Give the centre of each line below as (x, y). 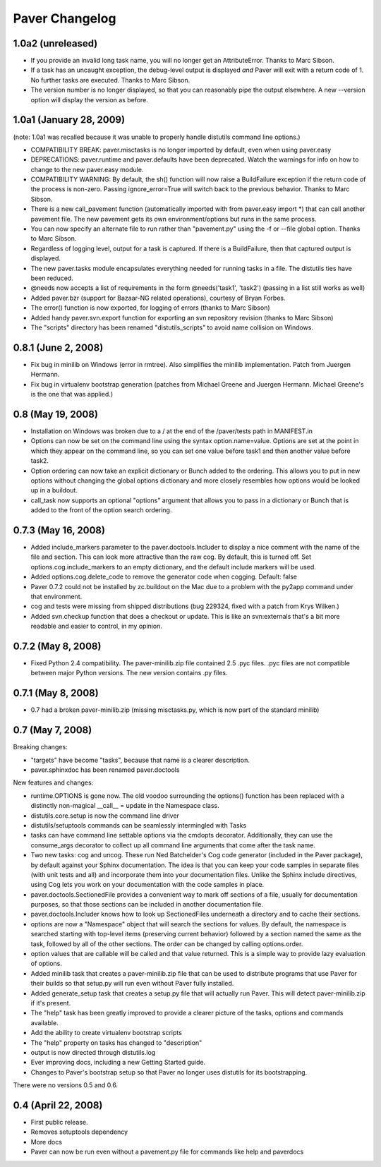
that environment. (56, 596)
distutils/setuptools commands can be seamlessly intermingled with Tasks (139, 825)
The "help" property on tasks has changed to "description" (116, 1042)
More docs (47, 1142)
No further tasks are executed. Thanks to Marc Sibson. (110, 80)
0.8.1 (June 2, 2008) (58, 347)
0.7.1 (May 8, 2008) (56, 693)
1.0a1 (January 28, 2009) (69, 120)
